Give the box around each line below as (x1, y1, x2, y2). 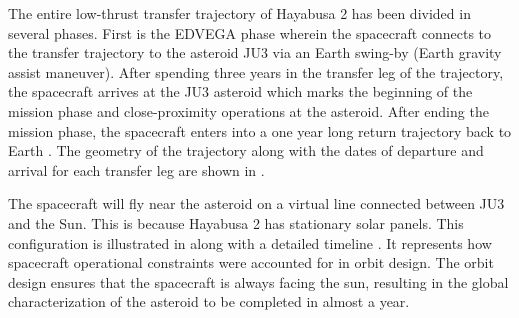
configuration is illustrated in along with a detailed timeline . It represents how (8, 232, 492, 253)
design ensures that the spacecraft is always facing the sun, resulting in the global (8, 271, 509, 292)
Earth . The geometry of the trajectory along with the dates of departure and (8, 140, 484, 161)
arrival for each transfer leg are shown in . (8, 159, 265, 180)
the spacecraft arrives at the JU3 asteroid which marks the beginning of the (8, 81, 473, 102)
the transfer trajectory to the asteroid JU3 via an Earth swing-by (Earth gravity (8, 42, 502, 63)
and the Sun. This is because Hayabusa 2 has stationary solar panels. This (8, 212, 464, 233)
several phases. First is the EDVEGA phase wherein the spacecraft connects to (8, 22, 492, 43)
